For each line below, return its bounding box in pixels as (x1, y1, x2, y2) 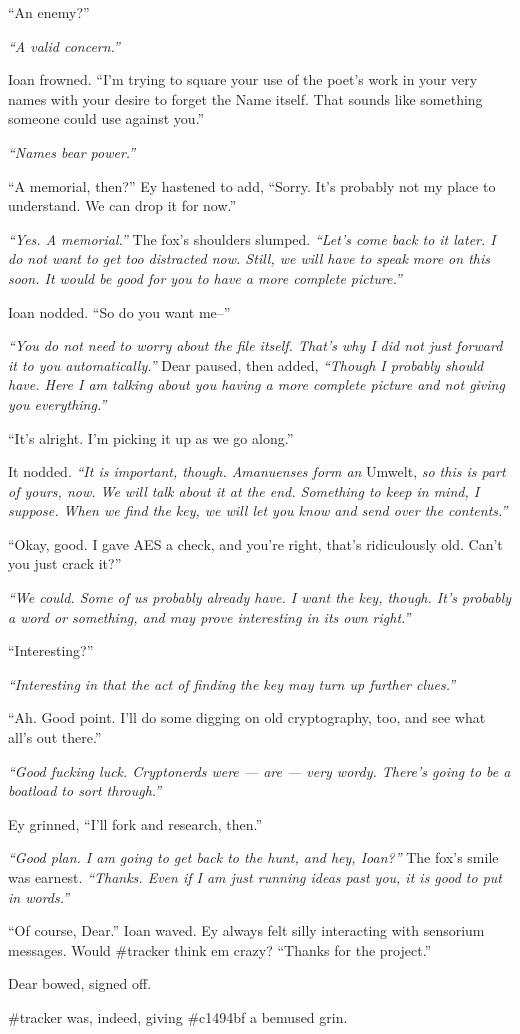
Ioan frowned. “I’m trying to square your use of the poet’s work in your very (8, 69, 478, 90)
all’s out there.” (8, 727, 102, 748)
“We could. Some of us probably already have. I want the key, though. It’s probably (8, 587, 512, 608)
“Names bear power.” (8, 141, 136, 162)
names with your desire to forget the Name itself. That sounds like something (8, 88, 483, 109)
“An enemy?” (8, 2, 90, 22)
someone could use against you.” (8, 108, 205, 129)
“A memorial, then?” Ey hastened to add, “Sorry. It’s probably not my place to (8, 175, 496, 196)
